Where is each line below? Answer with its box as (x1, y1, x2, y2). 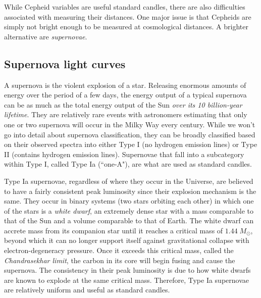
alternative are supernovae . (4, 31, 87, 41)
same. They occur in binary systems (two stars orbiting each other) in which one (4, 195, 254, 206)
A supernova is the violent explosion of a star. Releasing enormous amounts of (4, 79, 246, 90)
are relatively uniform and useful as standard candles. (4, 284, 170, 295)
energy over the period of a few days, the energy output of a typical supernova (4, 89, 247, 100)
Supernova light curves (4, 56, 126, 71)
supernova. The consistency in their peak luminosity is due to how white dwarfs (4, 265, 251, 275)
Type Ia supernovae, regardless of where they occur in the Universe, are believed (4, 175, 253, 186)
